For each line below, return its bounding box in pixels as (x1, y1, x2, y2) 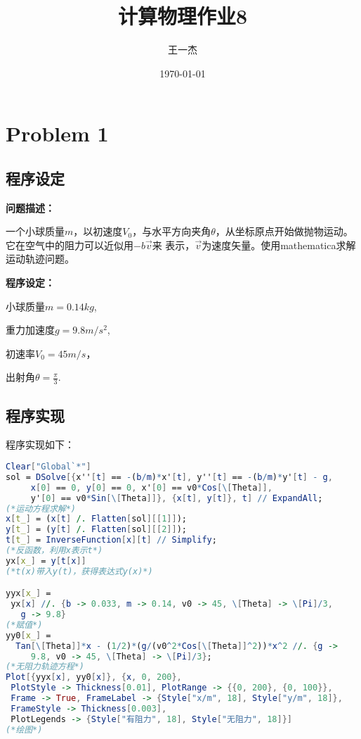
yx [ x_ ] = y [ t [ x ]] (6, 555, 86, 566)
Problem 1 (6, 119, 109, 148)
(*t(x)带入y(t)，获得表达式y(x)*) (6, 566, 153, 576)
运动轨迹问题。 (6, 251, 74, 266)
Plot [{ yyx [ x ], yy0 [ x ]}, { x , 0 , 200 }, (6, 672, 182, 683)
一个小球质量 (6, 224, 65, 239)
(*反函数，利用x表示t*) (6, 545, 103, 556)
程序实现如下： (6, 437, 74, 452)
